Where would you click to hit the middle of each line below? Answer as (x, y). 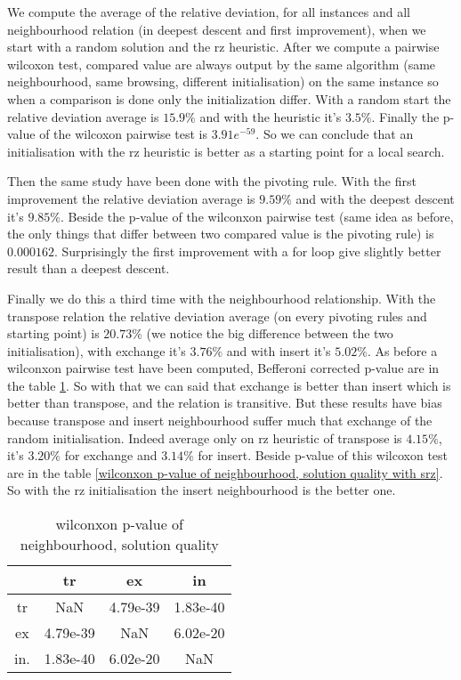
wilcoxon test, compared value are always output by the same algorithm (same (222, 64)
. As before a (402, 350)
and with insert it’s (279, 350)
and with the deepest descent (375, 198)
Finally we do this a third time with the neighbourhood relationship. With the (222, 298)
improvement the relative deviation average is (131, 198)
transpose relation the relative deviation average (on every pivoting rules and (217, 316)
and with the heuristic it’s (271, 116)
